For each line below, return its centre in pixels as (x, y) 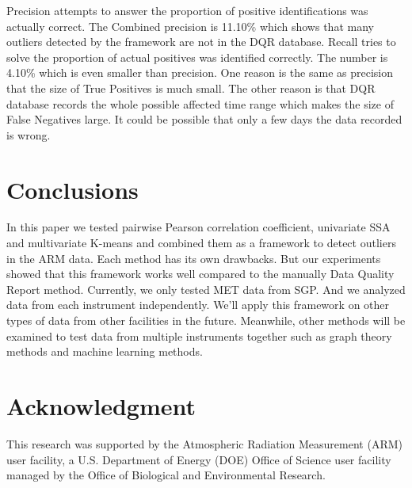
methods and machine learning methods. (105, 351)
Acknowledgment (101, 406)
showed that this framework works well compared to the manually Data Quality (200, 274)
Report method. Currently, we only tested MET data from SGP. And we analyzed (206, 289)
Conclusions (72, 189)
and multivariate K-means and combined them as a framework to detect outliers (201, 243)
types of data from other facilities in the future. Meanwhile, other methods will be (206, 320)
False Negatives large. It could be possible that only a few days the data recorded (204, 119)
